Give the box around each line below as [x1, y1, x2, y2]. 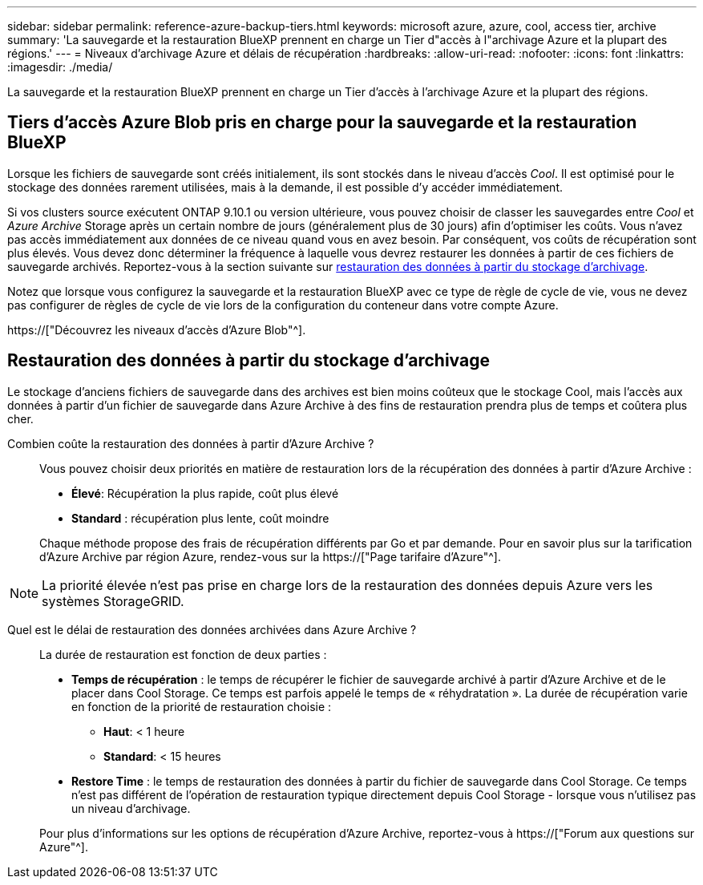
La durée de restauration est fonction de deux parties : [39, 647, 327, 661]
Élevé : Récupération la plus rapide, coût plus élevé [71, 486, 339, 500]
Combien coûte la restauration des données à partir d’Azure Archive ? [7, 436, 374, 451]
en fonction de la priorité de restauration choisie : [71, 699, 332, 713]
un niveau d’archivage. [71, 801, 191, 815]
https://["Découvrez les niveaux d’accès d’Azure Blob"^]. [7, 322, 306, 337]
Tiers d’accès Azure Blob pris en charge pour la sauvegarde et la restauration [7, 112, 637, 133]
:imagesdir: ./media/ [7, 60, 113, 74]
